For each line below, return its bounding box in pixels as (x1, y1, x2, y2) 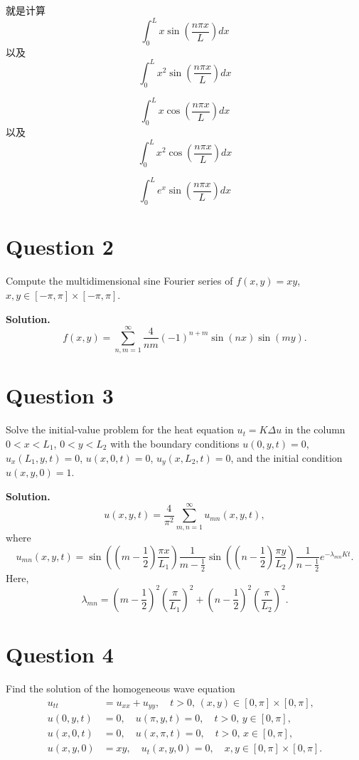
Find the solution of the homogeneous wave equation (6, 680, 235, 695)
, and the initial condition (230, 450, 343, 465)
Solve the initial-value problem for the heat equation (6, 422, 234, 437)
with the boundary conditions (110, 436, 240, 451)
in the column (284, 422, 345, 437)
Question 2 (6, 232, 114, 261)
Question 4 (6, 640, 114, 669)
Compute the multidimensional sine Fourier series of (6, 273, 233, 288)
